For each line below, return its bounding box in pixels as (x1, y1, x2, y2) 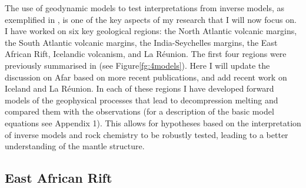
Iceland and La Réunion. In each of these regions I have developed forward (5, 82, 274, 95)
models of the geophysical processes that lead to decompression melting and (5, 93, 278, 106)
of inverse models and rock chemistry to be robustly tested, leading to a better (5, 128, 288, 140)
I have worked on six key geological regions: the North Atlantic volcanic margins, (5, 25, 297, 37)
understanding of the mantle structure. (5, 140, 145, 152)
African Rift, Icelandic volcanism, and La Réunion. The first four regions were (5, 48, 287, 60)
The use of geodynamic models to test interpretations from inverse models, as (5, 2, 285, 14)
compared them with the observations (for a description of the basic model (5, 105, 274, 117)
